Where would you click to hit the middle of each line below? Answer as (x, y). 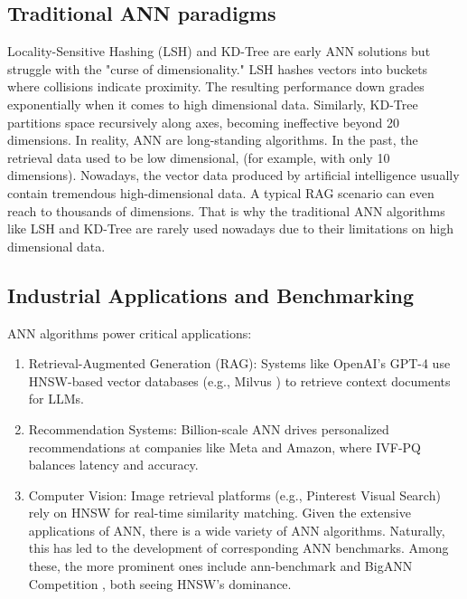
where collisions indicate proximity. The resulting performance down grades (216, 86)
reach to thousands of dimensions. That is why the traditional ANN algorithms (226, 210)
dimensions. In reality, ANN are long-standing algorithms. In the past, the (213, 140)
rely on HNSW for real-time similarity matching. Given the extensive (219, 513)
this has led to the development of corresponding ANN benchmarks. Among (238, 548)
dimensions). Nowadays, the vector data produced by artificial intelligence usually (233, 175)
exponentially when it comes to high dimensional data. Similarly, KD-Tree (213, 104)
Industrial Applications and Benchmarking (211, 295)
